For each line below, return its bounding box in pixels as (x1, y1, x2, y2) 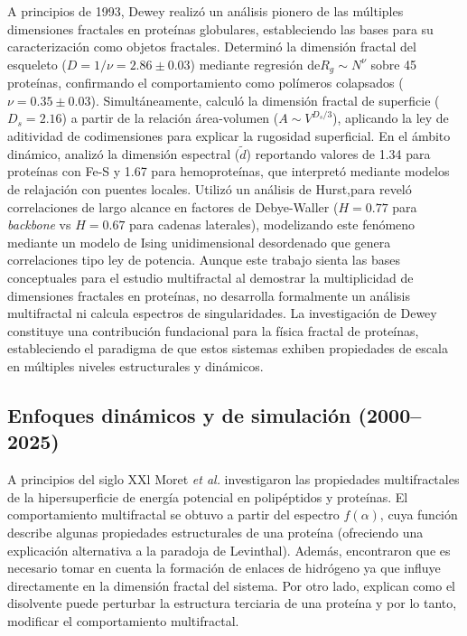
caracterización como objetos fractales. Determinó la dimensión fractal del (7, 37, 416, 56)
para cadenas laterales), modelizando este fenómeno (129, 215, 416, 234)
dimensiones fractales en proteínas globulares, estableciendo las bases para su (7, 19, 434, 38)
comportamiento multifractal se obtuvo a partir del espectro (7, 505, 340, 524)
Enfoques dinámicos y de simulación (7, 400, 351, 428)
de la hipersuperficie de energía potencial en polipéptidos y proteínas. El (7, 487, 408, 506)
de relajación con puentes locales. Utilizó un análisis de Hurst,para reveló (7, 180, 412, 199)
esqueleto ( (7, 54, 67, 73)
